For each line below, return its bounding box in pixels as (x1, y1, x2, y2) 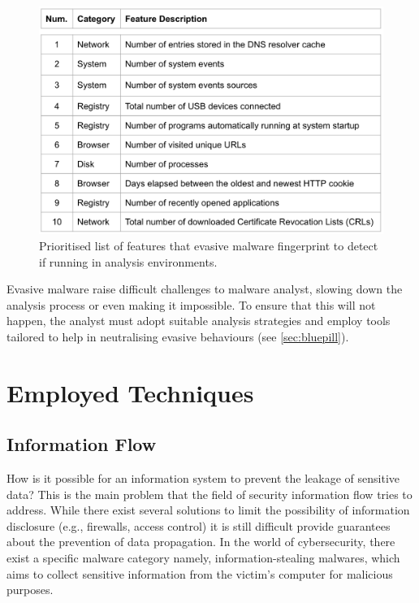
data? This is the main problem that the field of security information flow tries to (6, 485, 413, 502)
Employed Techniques (6, 375, 254, 409)
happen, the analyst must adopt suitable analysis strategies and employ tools (6, 312, 391, 329)
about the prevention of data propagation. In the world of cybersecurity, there (6, 533, 395, 550)
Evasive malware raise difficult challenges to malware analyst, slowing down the (6, 280, 403, 297)
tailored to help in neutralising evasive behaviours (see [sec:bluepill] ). (6, 328, 349, 345)
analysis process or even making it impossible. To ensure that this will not (6, 296, 376, 313)
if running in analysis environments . (39, 253, 218, 270)
